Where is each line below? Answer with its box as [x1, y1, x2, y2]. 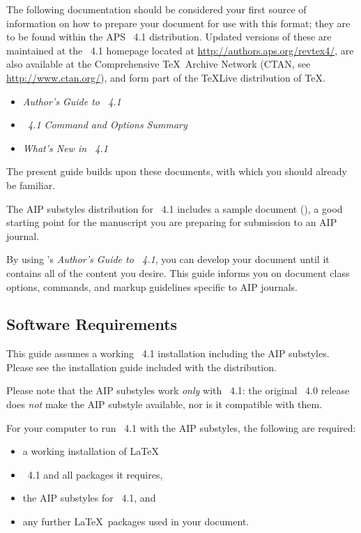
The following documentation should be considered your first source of [6, 2, 307, 16]
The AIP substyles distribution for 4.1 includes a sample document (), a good [6, 201, 343, 216]
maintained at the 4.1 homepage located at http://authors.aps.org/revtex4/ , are [6, 43, 354, 57]
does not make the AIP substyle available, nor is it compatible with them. [6, 397, 323, 412]
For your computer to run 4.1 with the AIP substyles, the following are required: [6, 420, 356, 435]
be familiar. [6, 177, 56, 192]
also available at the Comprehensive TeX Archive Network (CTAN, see [6, 57, 311, 71]
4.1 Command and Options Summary [27, 117, 187, 132]
